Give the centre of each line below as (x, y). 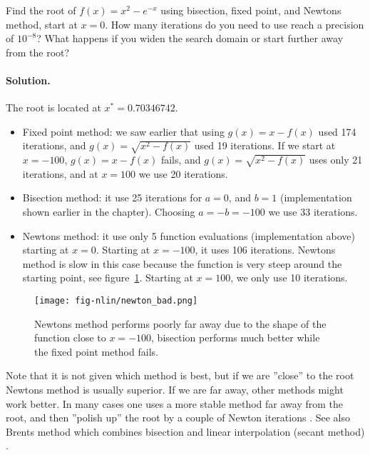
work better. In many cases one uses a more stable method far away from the (175, 403)
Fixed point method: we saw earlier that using (123, 131)
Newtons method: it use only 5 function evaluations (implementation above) (189, 235)
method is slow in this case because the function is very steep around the (182, 263)
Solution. (28, 80)
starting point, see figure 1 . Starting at (108, 277)
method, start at (42, 24)
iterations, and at (60, 173)
